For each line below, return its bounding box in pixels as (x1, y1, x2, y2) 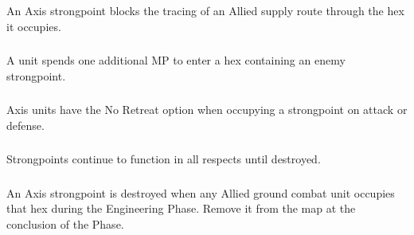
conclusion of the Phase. (6, 215, 124, 232)
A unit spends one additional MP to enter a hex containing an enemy (6, 52, 346, 69)
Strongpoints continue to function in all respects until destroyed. (6, 151, 321, 167)
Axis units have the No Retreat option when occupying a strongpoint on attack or (6, 101, 408, 118)
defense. (6, 116, 45, 133)
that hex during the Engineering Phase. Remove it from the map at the (6, 200, 356, 217)
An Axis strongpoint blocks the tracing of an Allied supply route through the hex (6, 2, 404, 18)
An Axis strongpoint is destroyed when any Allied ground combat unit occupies (6, 184, 395, 201)
